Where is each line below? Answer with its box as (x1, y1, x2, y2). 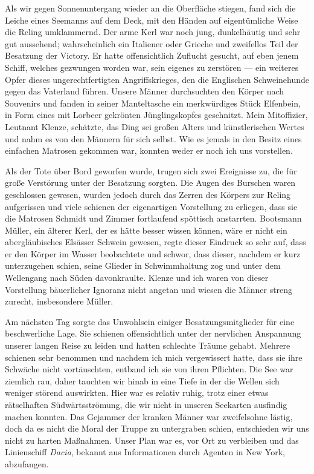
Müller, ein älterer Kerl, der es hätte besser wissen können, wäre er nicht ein (5, 223, 287, 236)
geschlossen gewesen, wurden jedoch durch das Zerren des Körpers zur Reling (5, 188, 291, 200)
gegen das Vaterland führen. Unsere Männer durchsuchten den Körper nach (5, 85, 284, 97)
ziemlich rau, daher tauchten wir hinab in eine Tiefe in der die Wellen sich (5, 374, 280, 387)
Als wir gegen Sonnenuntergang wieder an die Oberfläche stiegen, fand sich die (5, 2, 296, 14)
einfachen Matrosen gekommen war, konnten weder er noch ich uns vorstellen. (5, 144, 293, 157)
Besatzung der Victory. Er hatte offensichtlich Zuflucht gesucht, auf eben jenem (5, 49, 299, 62)
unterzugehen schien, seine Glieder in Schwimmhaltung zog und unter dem (5, 259, 281, 272)
